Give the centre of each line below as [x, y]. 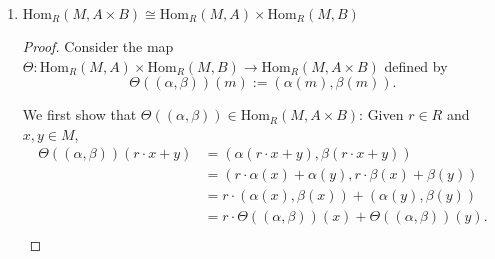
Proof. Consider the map [98, 46]
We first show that [79, 114]
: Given [381, 114]
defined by [416, 65]
